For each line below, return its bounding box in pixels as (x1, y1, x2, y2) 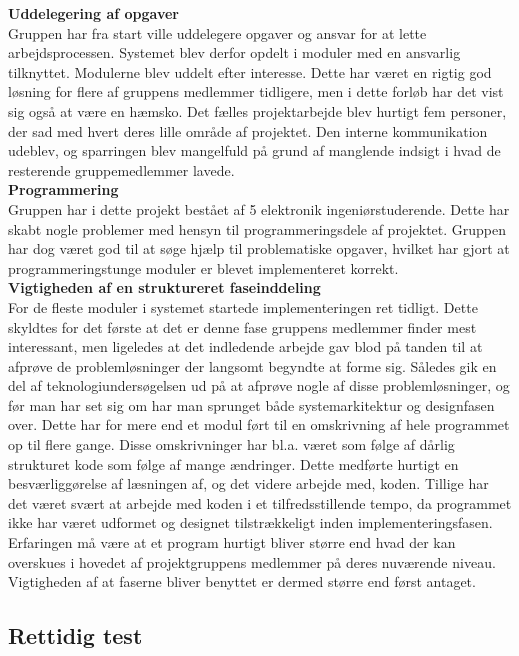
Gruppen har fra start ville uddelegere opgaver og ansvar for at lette (8, 22, 427, 43)
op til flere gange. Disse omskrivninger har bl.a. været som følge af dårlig (8, 434, 455, 455)
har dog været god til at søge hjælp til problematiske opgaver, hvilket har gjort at (8, 238, 510, 259)
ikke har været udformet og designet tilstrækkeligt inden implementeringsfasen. (8, 512, 493, 533)
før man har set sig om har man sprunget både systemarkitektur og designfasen (8, 394, 495, 415)
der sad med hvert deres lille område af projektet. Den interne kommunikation (8, 120, 488, 141)
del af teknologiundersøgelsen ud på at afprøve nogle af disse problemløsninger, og (8, 375, 510, 396)
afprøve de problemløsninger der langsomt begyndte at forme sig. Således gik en (8, 355, 497, 376)
